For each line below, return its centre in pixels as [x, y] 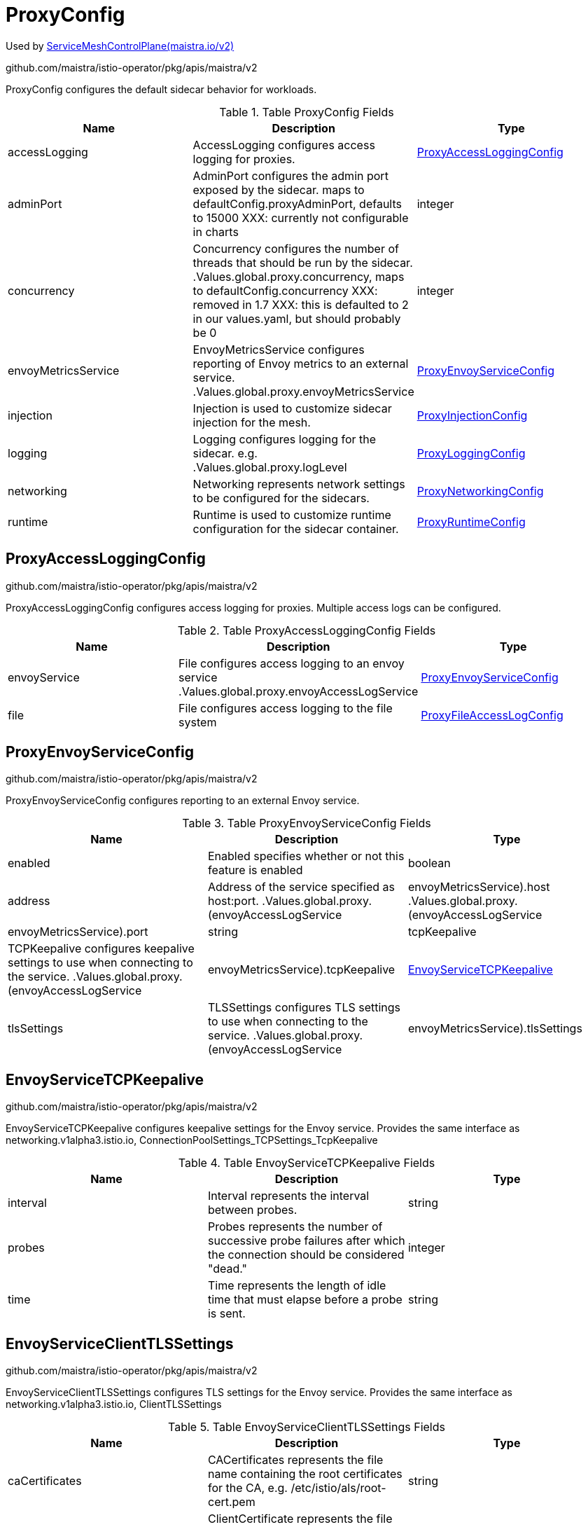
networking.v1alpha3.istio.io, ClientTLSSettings [114, 1404]
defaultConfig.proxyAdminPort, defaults [297, 203]
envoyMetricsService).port [78, 932]
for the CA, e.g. [247, 1488]
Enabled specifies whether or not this [306, 856]
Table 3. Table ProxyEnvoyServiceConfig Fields [307, 823]
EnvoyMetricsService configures [279, 349]
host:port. [233, 901]
